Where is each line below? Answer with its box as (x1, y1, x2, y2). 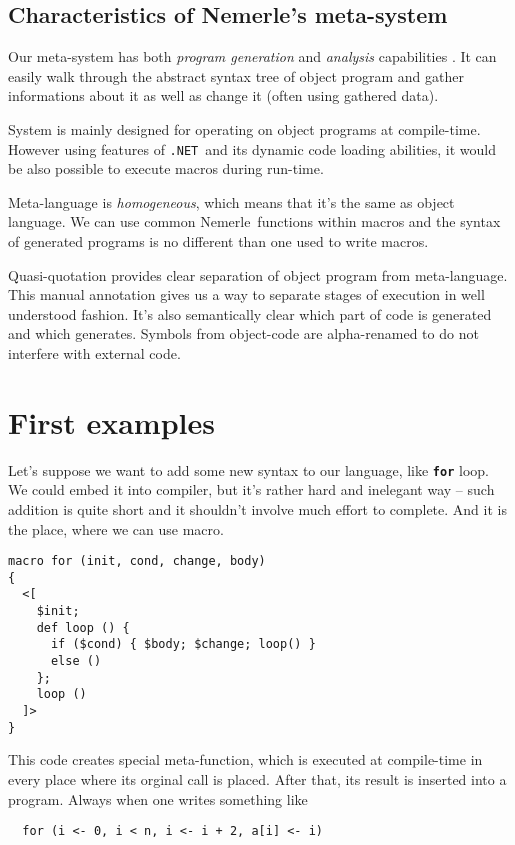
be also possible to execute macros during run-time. (8, 158, 324, 179)
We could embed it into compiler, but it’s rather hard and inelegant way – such (8, 479, 495, 500)
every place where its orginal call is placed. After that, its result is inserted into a (8, 768, 507, 789)
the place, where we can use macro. (8, 518, 224, 539)
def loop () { (36, 620, 130, 635)
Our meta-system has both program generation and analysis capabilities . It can (8, 46, 497, 67)
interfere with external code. (8, 342, 181, 363)
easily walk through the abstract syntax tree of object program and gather (8, 65, 464, 86)
